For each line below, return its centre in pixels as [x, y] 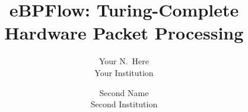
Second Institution [124, 104]
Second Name [124, 92]
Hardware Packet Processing [124, 33]
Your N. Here [124, 61]
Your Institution [124, 72]
